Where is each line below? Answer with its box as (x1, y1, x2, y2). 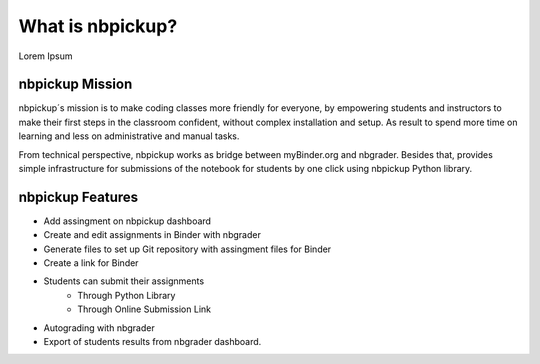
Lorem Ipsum (18, 50, 73, 62)
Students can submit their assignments (43, 275, 205, 287)
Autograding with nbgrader (43, 321, 155, 334)
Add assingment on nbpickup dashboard (43, 215, 212, 227)
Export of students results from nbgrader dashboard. (43, 336, 262, 348)
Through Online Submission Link (77, 303, 212, 315)
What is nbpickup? (18, 15, 178, 37)
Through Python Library (77, 289, 176, 301)
